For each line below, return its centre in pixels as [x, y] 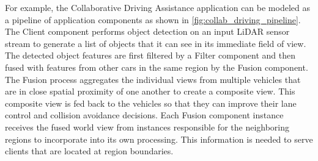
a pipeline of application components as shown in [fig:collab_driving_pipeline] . [153, 19]
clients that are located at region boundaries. [89, 151]
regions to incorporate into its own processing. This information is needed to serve [159, 139]
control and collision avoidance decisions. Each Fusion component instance [144, 115]
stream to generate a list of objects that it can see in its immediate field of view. [156, 43]
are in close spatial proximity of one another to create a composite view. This [150, 91]
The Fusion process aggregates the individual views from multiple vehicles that [153, 79]
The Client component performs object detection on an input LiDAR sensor [147, 31]
